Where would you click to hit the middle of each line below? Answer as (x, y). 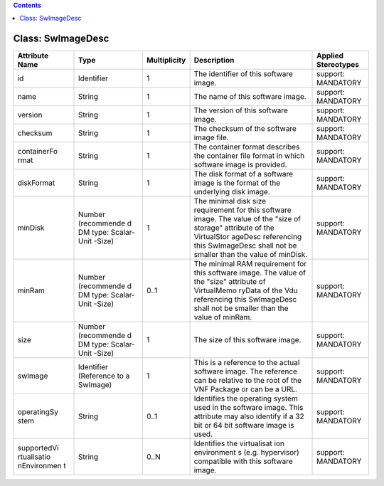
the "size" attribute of (230, 282)
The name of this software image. (250, 97)
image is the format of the (237, 183)
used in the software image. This (249, 408)
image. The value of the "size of (247, 219)
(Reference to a (104, 376)
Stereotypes (338, 65)
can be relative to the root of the (248, 381)
